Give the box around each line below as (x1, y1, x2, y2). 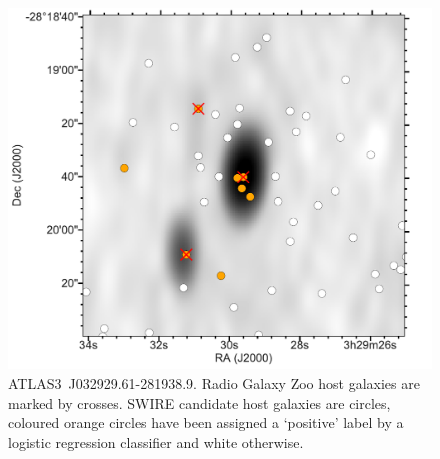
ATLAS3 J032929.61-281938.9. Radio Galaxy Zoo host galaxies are (8, 373, 420, 394)
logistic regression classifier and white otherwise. (8, 431, 304, 452)
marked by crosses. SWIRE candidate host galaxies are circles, (8, 392, 391, 413)
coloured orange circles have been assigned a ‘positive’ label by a (8, 412, 404, 433)
